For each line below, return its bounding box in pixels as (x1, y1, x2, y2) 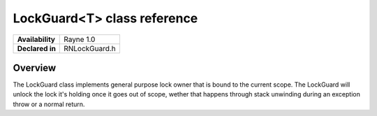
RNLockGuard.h (64, 43, 117, 53)
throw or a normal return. (13, 100, 85, 108)
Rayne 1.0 (64, 34, 96, 44)
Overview (13, 61, 57, 73)
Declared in (17, 43, 56, 53)
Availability (17, 34, 56, 44)
